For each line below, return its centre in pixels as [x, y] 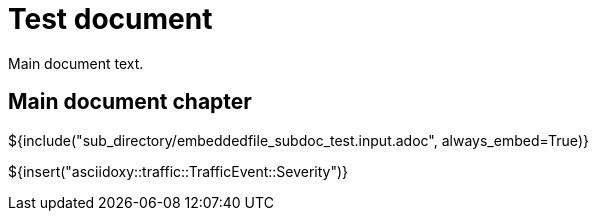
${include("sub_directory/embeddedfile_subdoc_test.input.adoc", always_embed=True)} [298, 140]
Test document [110, 19]
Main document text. [76, 63]
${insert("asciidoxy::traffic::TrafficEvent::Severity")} [178, 171]
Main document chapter [130, 102]
